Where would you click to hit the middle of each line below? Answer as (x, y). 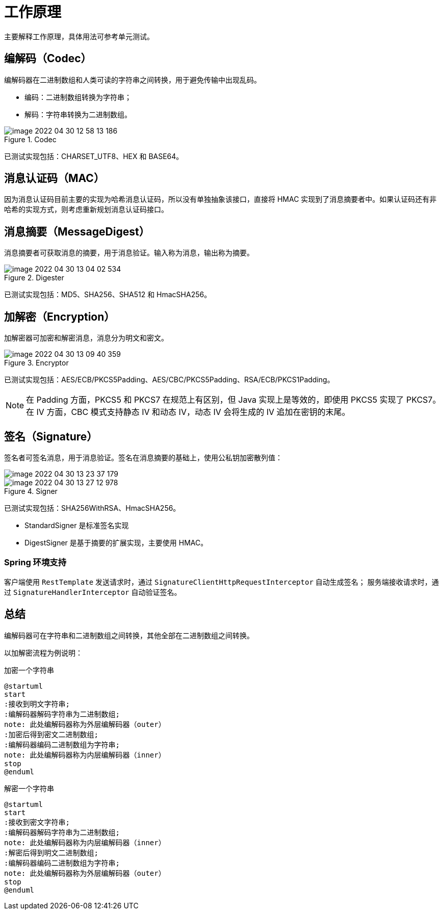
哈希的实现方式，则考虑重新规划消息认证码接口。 (86, 210)
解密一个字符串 (29, 788)
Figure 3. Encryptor (36, 363)
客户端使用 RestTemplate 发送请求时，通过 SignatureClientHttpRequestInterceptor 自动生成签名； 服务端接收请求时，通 (221, 582)
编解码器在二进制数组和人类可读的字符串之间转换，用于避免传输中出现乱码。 (133, 80)
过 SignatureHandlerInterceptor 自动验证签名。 (93, 592)
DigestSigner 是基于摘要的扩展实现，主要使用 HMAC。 (116, 542)
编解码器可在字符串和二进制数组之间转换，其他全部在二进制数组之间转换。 (129, 635)
